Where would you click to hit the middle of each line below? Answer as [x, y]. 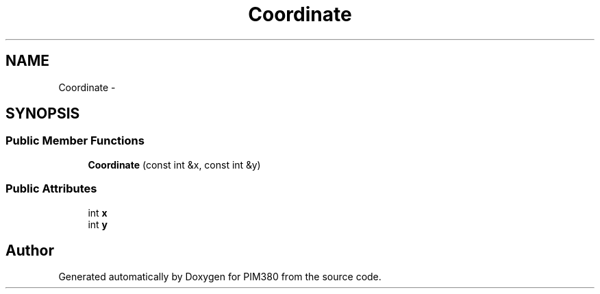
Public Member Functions [75, 141]
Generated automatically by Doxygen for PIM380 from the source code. [220, 277]
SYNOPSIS [43, 114]
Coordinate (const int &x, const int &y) [174, 164]
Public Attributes [51, 189]
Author [30, 250]
